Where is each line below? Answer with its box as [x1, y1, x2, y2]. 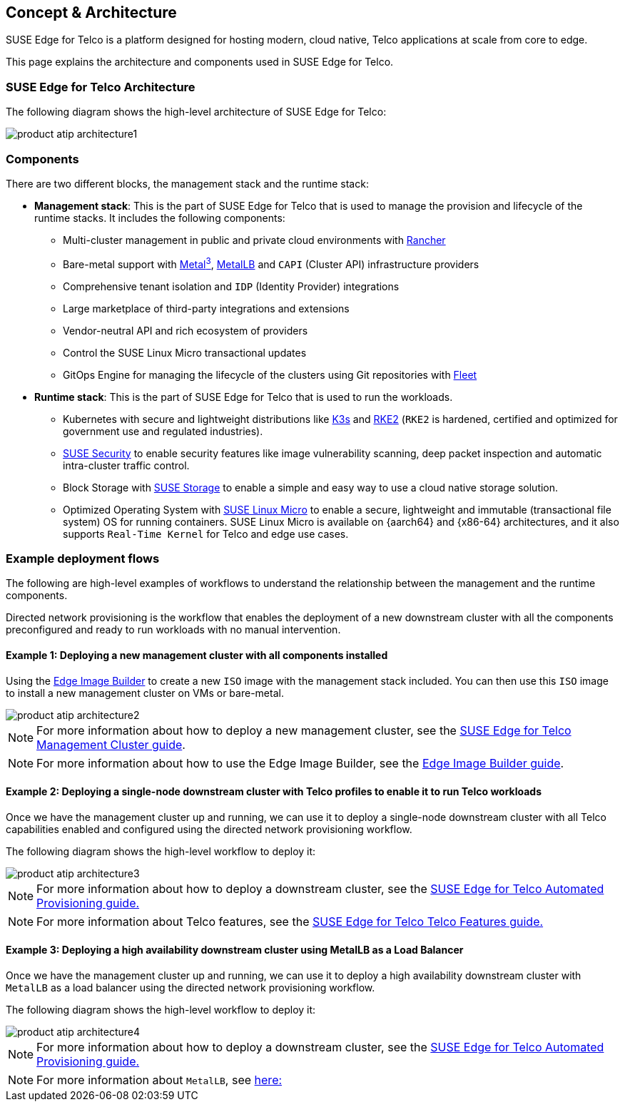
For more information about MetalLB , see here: [36, 1072, 283, 1087]
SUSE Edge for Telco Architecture [6, 79, 195, 94]
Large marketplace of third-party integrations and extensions [63, 302, 350, 315]
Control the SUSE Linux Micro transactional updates [63, 346, 307, 359]
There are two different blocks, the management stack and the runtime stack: [6, 177, 369, 190]
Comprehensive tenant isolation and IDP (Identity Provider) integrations [63, 280, 400, 292]
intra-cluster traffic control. [63, 459, 190, 471]
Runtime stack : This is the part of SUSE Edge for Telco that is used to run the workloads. [34, 390, 453, 403]
